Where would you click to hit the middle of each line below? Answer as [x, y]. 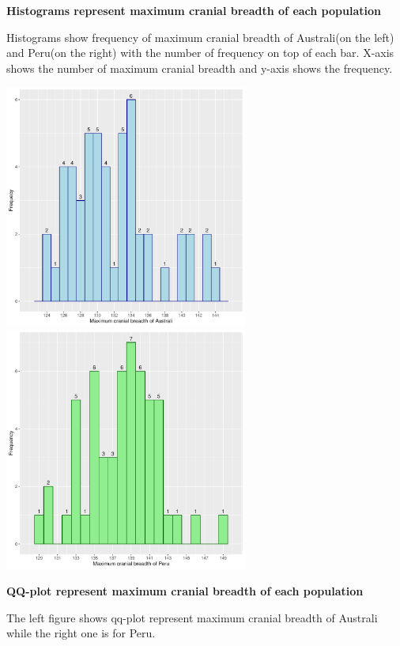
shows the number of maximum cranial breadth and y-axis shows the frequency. [200, 68]
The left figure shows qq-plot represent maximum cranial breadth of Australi [192, 617]
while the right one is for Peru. [81, 633]
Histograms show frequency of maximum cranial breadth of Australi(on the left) [200, 37]
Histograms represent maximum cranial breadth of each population [194, 10]
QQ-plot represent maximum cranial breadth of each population [185, 591]
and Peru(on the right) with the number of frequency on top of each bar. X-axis [200, 53]
